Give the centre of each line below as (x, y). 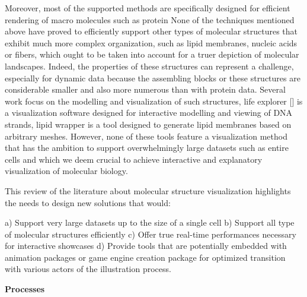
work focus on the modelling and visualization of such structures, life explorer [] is (154, 101)
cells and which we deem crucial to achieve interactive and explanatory (134, 159)
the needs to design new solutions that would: (88, 202)
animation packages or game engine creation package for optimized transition (145, 257)
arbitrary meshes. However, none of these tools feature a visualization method (146, 136)
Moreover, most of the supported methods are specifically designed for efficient (148, 8)
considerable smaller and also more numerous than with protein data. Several (145, 89)
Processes (25, 289)
